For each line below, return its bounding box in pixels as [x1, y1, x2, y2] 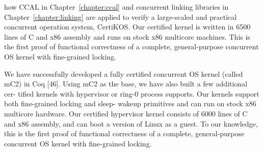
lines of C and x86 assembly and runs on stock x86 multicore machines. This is [4, 31, 250, 42]
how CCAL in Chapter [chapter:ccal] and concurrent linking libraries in [4, 2, 229, 12]
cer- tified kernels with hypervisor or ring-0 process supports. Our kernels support [4, 88, 259, 99]
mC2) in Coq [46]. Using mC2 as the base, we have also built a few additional [4, 78, 248, 89]
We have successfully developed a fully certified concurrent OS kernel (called [4, 68, 243, 79]
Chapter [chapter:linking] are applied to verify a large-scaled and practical [4, 11, 237, 22]
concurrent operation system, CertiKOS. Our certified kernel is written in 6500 [4, 21, 251, 32]
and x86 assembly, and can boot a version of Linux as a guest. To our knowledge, [4, 118, 258, 129]
